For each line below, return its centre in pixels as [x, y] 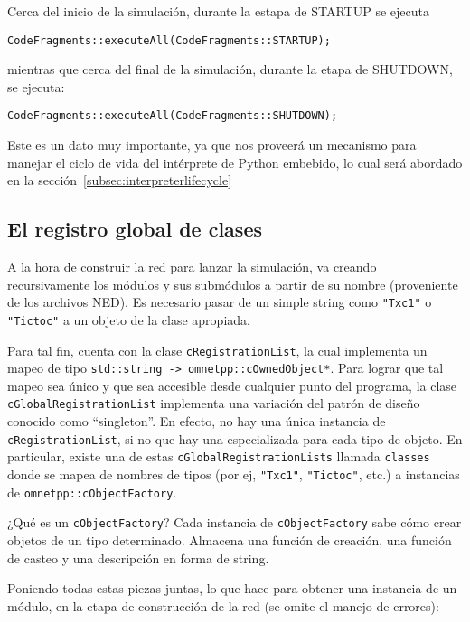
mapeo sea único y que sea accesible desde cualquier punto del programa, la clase [232, 385]
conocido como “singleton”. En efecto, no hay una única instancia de [197, 421]
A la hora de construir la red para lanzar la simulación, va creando [192, 267]
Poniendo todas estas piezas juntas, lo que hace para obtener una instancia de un [232, 588]
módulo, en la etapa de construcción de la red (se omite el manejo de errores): [223, 605]
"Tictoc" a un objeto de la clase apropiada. [129, 319]
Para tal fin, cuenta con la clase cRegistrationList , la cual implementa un [217, 350]
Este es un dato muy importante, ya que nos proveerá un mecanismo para [212, 145]
